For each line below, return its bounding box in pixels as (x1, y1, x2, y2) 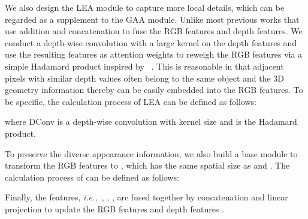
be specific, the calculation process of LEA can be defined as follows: (5, 95, 257, 107)
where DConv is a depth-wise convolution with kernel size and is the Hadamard (5, 115, 297, 128)
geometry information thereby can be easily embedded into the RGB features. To (5, 83, 303, 96)
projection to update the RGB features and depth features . (5, 202, 224, 215)
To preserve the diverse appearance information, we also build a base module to (5, 147, 298, 160)
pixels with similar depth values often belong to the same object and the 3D (5, 71, 285, 84)
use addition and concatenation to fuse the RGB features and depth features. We (5, 25, 303, 37)
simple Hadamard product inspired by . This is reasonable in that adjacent (5, 59, 284, 72)
